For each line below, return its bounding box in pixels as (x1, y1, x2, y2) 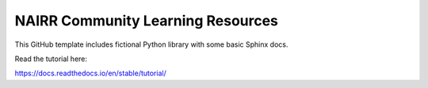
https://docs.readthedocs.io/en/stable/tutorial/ (14, 68, 166, 78)
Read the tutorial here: (14, 54, 87, 63)
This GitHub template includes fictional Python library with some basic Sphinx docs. (14, 40, 289, 49)
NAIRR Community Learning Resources (14, 12, 279, 29)
